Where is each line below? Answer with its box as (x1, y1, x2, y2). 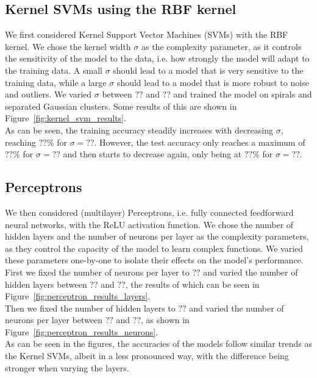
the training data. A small (5, 63, 102, 76)
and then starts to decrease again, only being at (63, 148, 242, 160)
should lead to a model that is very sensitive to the (113, 63, 304, 76)
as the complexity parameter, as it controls (141, 40, 302, 52)
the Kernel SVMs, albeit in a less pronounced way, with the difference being (5, 349, 289, 362)
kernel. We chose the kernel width (5, 40, 131, 52)
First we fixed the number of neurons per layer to (5, 265, 190, 278)
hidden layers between (5, 277, 87, 290)
